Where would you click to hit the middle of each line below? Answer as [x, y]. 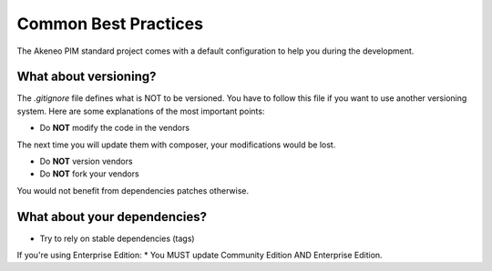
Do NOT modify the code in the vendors [115, 128]
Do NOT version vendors [86, 161]
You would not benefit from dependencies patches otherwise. [133, 190]
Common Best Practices [110, 24]
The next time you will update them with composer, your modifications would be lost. [176, 145]
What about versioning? [87, 77]
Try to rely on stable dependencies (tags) [117, 238]
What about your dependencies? [112, 217]
